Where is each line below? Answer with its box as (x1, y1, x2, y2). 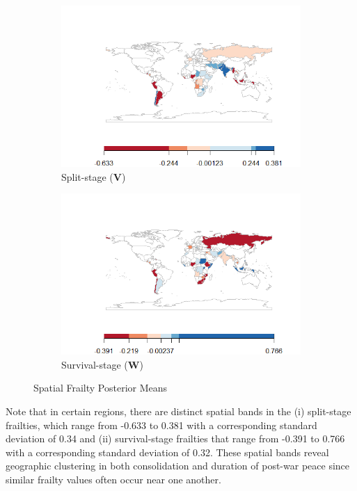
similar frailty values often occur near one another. (6, 472, 221, 486)
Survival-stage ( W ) (61, 357, 143, 371)
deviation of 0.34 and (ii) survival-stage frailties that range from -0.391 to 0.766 (6, 431, 345, 446)
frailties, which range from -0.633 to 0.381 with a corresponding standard (6, 417, 317, 432)
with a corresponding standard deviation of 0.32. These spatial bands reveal (6, 444, 329, 459)
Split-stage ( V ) (61, 169, 126, 184)
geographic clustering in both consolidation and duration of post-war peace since (6, 458, 350, 473)
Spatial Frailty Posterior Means (33, 380, 168, 395)
